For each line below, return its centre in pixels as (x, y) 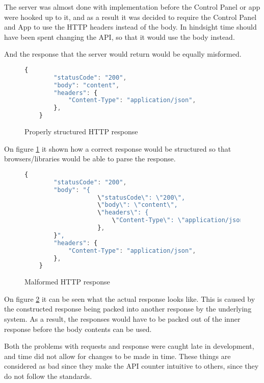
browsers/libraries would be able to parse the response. (90, 159)
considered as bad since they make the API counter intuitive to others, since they (131, 366)
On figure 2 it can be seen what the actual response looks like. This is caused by (130, 298)
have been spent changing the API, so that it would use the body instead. (120, 37)
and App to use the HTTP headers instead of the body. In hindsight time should (130, 27)
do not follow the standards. (48, 376)
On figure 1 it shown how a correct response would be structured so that (118, 148)
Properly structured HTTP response (81, 131)
